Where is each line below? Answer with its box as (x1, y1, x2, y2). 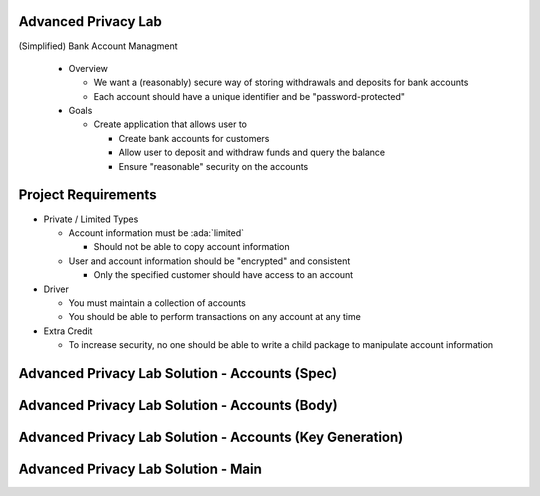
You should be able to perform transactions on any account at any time (68, 311, 362, 323)
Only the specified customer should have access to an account (93, 269, 354, 281)
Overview (68, 62, 109, 74)
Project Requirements (18, 186, 157, 204)
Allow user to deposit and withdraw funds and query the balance (118, 146, 386, 159)
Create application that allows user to (93, 118, 248, 130)
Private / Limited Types (43, 213, 139, 225)
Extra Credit (43, 325, 93, 337)
